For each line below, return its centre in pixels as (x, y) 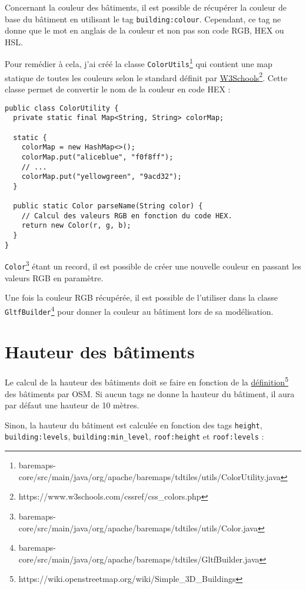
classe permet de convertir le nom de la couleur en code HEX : (118, 89)
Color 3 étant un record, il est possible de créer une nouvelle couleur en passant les (153, 265)
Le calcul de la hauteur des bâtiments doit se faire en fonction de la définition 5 (147, 381)
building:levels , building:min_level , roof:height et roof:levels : (134, 436)
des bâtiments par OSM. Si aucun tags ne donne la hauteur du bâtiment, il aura (150, 393)
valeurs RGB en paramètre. (54, 277)
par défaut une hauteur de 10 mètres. (72, 405)
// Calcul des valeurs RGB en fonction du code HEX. (127, 216)
